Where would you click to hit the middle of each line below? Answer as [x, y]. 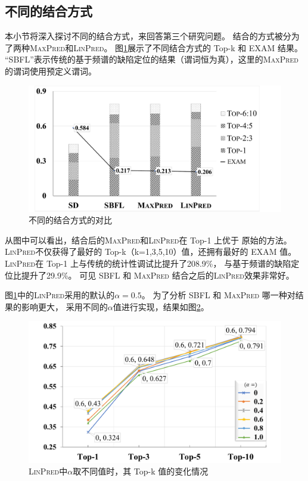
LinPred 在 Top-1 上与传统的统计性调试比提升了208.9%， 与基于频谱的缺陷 [148, 263]
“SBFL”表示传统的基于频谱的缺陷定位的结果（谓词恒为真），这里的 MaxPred [152, 59]
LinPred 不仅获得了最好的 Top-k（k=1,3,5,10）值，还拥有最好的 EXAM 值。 [151, 252]
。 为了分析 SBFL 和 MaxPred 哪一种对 [218, 295]
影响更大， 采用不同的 [64, 306]
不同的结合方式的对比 [70, 220]
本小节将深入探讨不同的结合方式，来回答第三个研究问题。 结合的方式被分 [148, 36]
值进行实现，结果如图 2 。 [161, 306]
